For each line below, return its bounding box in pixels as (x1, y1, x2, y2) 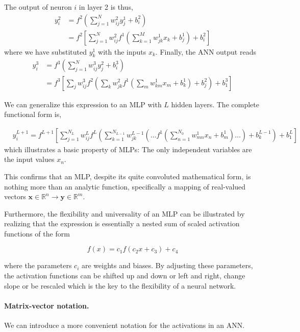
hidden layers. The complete (171, 99, 259, 109)
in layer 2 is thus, (79, 2, 133, 12)
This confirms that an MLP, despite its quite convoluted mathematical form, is (4, 171, 251, 181)
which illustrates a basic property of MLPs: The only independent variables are (4, 144, 252, 154)
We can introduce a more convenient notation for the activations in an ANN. (4, 320, 245, 330)
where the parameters (4, 260, 72, 271)
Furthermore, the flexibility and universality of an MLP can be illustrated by (4, 208, 245, 219)
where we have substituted (4, 46, 87, 57)
